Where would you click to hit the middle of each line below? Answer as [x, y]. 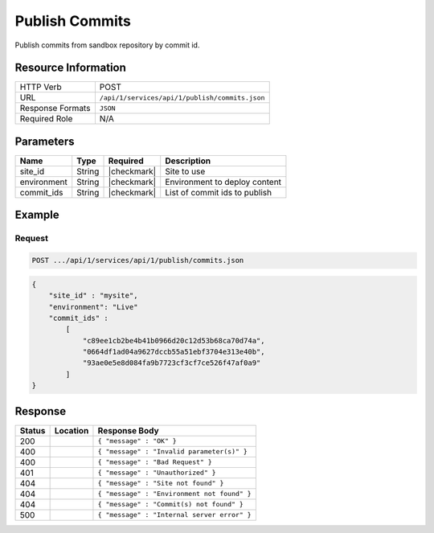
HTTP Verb [41, 87]
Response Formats [55, 109]
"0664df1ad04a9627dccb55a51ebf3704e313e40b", [174, 352]
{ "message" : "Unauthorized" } [157, 473]
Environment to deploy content [223, 182]
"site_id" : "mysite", [93, 296]
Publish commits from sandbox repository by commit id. [107, 45]
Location [72, 430]
